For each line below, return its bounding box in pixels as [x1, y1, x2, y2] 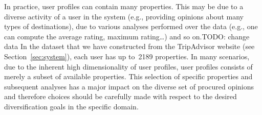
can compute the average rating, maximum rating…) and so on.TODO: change [4, 31, 250, 41]
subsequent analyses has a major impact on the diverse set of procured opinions [4, 81, 254, 91]
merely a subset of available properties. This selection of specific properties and [4, 71, 253, 82]
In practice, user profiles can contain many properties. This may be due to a [4, 1, 244, 11]
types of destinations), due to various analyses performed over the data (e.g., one [4, 21, 258, 32]
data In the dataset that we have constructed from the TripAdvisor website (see [4, 41, 255, 52]
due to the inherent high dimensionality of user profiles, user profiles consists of [4, 61, 253, 72]
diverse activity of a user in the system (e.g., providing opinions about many [4, 11, 244, 21]
